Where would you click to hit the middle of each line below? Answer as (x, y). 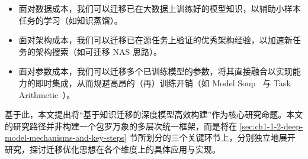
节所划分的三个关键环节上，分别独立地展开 (212, 137)
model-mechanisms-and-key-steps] (66, 137)
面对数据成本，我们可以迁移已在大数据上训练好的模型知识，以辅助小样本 (160, 8)
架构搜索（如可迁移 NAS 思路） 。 (98, 51)
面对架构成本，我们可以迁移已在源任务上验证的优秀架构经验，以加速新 (155, 40)
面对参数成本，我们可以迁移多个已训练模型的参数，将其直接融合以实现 (155, 71)
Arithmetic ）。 (47, 94)
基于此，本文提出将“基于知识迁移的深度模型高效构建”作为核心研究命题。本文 (154, 114)
